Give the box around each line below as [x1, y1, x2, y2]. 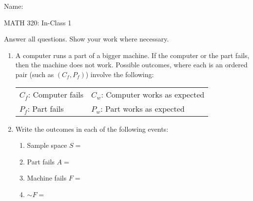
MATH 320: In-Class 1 [4, 17, 72, 27]
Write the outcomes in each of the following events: [15, 123, 169, 134]
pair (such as [15, 69, 54, 79]
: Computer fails [28, 88, 84, 100]
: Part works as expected [100, 102, 185, 114]
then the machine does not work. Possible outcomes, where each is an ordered [15, 60, 248, 70]
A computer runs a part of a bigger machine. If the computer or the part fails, [15, 50, 250, 60]
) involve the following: [85, 69, 154, 79]
